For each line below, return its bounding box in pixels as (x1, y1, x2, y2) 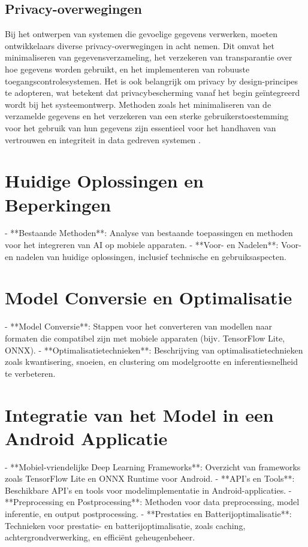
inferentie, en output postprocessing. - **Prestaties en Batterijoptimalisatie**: (5, 507, 292, 520)
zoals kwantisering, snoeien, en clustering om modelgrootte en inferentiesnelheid (5, 355, 298, 368)
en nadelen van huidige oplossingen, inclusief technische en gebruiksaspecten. (5, 250, 286, 262)
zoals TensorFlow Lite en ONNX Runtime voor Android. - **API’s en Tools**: (5, 472, 295, 485)
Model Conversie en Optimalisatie (5, 285, 292, 310)
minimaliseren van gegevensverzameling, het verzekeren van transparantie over (5, 51, 292, 64)
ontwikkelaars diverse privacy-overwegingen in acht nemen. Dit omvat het (5, 39, 275, 52)
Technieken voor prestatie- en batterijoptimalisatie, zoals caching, (5, 519, 246, 531)
